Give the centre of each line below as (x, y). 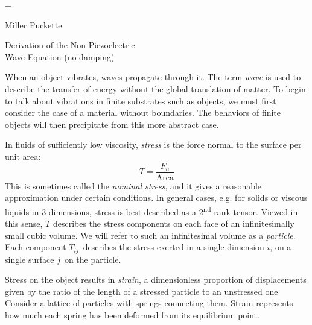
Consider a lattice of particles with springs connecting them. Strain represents (149, 303)
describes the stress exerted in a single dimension (174, 247)
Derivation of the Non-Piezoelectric (70, 45)
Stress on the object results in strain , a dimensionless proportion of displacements (156, 279)
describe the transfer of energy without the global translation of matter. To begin (155, 88)
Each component (36, 247)
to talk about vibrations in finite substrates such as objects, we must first (141, 100)
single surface (30, 259)
